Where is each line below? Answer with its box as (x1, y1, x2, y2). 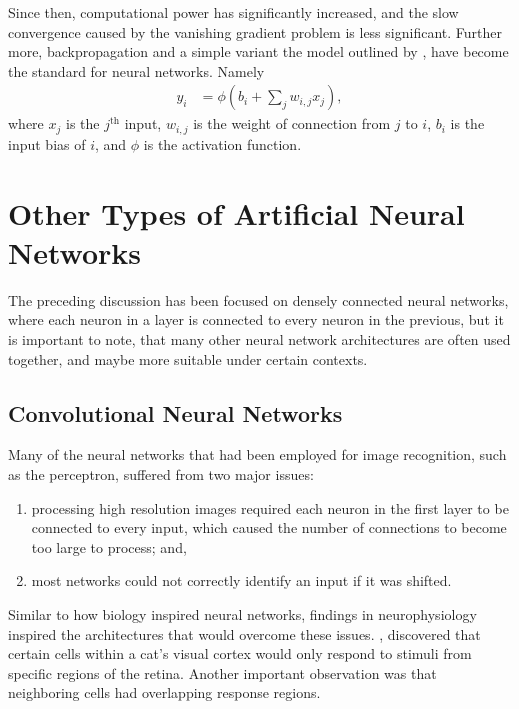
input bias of (8, 133, 86, 154)
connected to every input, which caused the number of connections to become (31, 517, 507, 538)
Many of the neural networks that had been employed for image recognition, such (8, 444, 507, 465)
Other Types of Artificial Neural (8, 192, 465, 233)
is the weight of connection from (193, 113, 391, 134)
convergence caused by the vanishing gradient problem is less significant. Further (8, 21, 502, 42)
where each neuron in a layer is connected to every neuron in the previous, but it (8, 309, 504, 330)
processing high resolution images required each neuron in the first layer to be (31, 497, 509, 518)
